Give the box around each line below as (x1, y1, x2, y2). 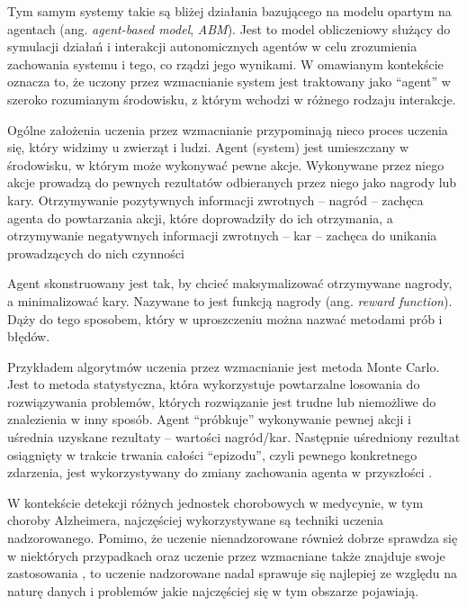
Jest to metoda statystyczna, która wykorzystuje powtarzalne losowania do (7, 375, 420, 393)
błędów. (7, 327, 50, 346)
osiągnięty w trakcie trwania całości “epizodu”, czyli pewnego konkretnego (7, 445, 418, 464)
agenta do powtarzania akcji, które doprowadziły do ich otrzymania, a (7, 208, 393, 227)
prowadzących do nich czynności (7, 243, 184, 262)
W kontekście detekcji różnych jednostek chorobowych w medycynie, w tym (7, 493, 424, 511)
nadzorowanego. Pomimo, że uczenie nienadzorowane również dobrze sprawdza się (7, 529, 458, 547)
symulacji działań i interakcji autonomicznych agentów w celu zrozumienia (7, 37, 418, 56)
